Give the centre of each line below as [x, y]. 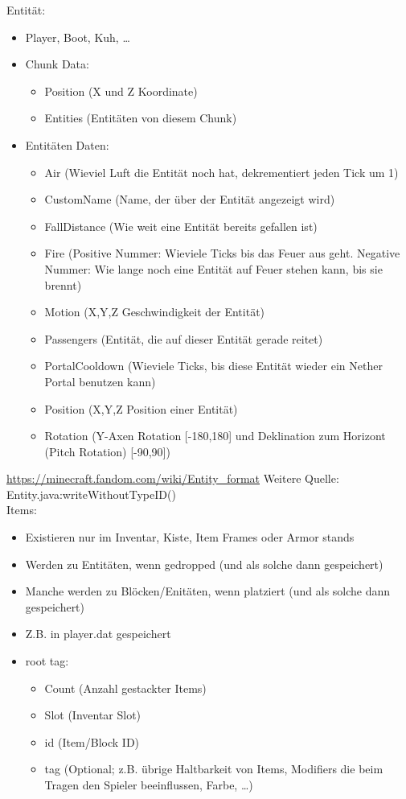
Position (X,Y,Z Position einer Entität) [141, 408]
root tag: [47, 661]
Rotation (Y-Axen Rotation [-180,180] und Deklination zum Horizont [215, 436]
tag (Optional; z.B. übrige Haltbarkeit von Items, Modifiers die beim [214, 769]
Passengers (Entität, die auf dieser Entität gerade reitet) [184, 338]
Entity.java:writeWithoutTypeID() [91, 494]
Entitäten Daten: [67, 144]
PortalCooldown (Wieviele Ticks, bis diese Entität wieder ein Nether [213, 366]
